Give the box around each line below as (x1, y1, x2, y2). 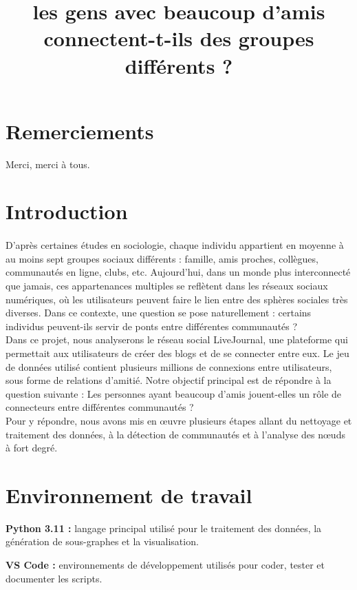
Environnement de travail (6, 480, 252, 509)
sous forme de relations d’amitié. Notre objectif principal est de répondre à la (6, 373, 332, 387)
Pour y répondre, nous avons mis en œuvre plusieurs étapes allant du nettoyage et (6, 413, 352, 427)
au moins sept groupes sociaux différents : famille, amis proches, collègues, (6, 251, 318, 265)
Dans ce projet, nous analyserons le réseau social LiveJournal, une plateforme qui (6, 332, 348, 347)
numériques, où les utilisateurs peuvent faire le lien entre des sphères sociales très (6, 292, 348, 306)
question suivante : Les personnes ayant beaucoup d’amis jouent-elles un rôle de (6, 386, 342, 400)
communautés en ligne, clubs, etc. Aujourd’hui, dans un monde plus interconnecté (6, 265, 351, 279)
